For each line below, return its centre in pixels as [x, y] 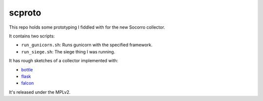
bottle [27, 69]
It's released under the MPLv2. [40, 92]
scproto [25, 13]
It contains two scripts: [32, 36]
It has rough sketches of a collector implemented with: [64, 61]
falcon [28, 83]
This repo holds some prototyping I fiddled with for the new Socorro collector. [87, 27]
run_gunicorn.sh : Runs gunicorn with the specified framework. [87, 45]
